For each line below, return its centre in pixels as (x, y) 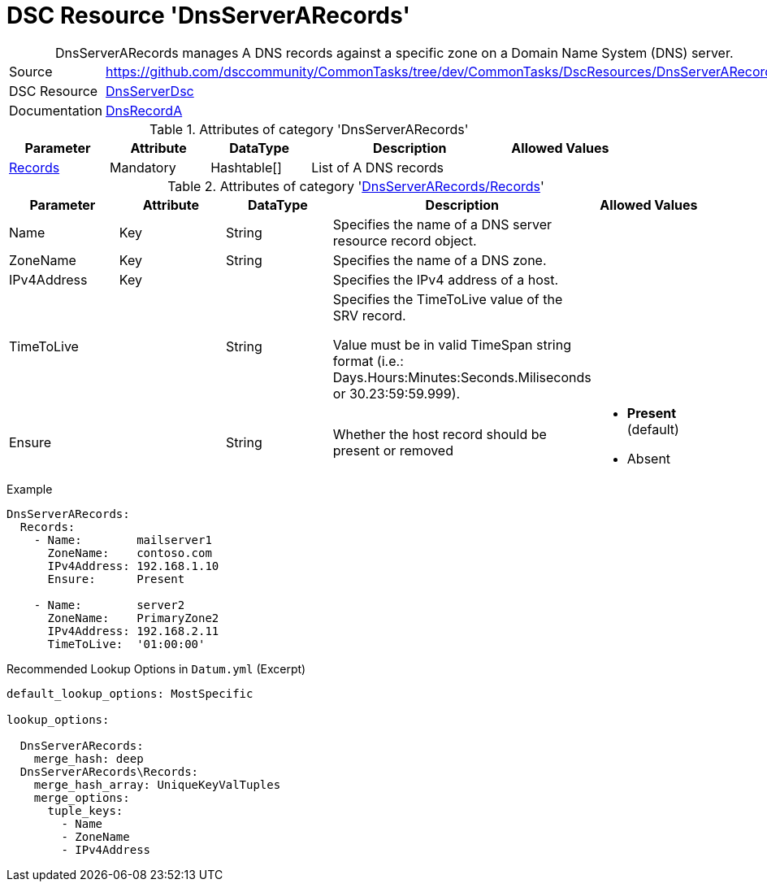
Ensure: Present (116, 579)
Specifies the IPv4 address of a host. (446, 279)
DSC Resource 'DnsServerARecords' (208, 15)
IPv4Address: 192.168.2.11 (133, 631)
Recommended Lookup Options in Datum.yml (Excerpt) (156, 668)
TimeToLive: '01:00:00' (126, 644)
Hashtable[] (246, 167)
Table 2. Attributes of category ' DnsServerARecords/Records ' (356, 186)
